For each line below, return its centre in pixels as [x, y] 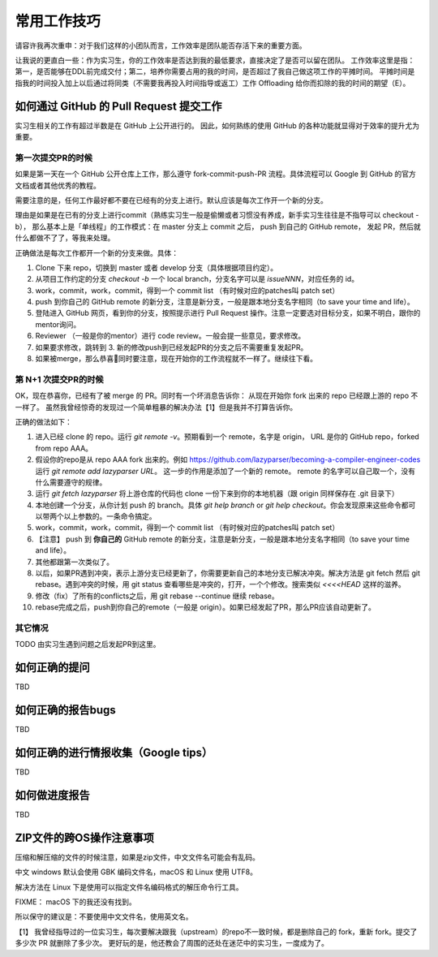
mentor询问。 [58, 324]
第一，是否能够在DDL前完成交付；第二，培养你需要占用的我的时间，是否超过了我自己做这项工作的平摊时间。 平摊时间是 [215, 71]
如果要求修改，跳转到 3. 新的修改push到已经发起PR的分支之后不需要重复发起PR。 [172, 347]
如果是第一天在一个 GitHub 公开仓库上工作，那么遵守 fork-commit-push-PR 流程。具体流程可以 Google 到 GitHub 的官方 [216, 174]
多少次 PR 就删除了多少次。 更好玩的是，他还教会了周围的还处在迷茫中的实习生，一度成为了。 [172, 943]
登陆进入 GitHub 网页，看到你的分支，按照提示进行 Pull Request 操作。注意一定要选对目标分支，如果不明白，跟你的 [228, 313]
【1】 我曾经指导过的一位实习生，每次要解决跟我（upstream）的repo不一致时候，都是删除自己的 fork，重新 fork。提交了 [216, 931]
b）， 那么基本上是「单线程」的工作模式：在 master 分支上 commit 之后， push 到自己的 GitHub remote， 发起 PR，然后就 [218, 226]
